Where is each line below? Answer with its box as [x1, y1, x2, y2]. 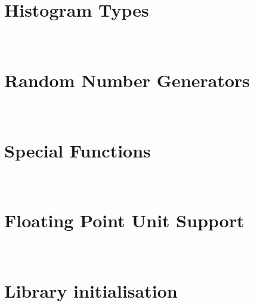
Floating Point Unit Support [4, 208, 244, 233]
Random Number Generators [4, 67, 250, 92]
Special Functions [4, 138, 151, 162]
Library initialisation [4, 278, 178, 302]
